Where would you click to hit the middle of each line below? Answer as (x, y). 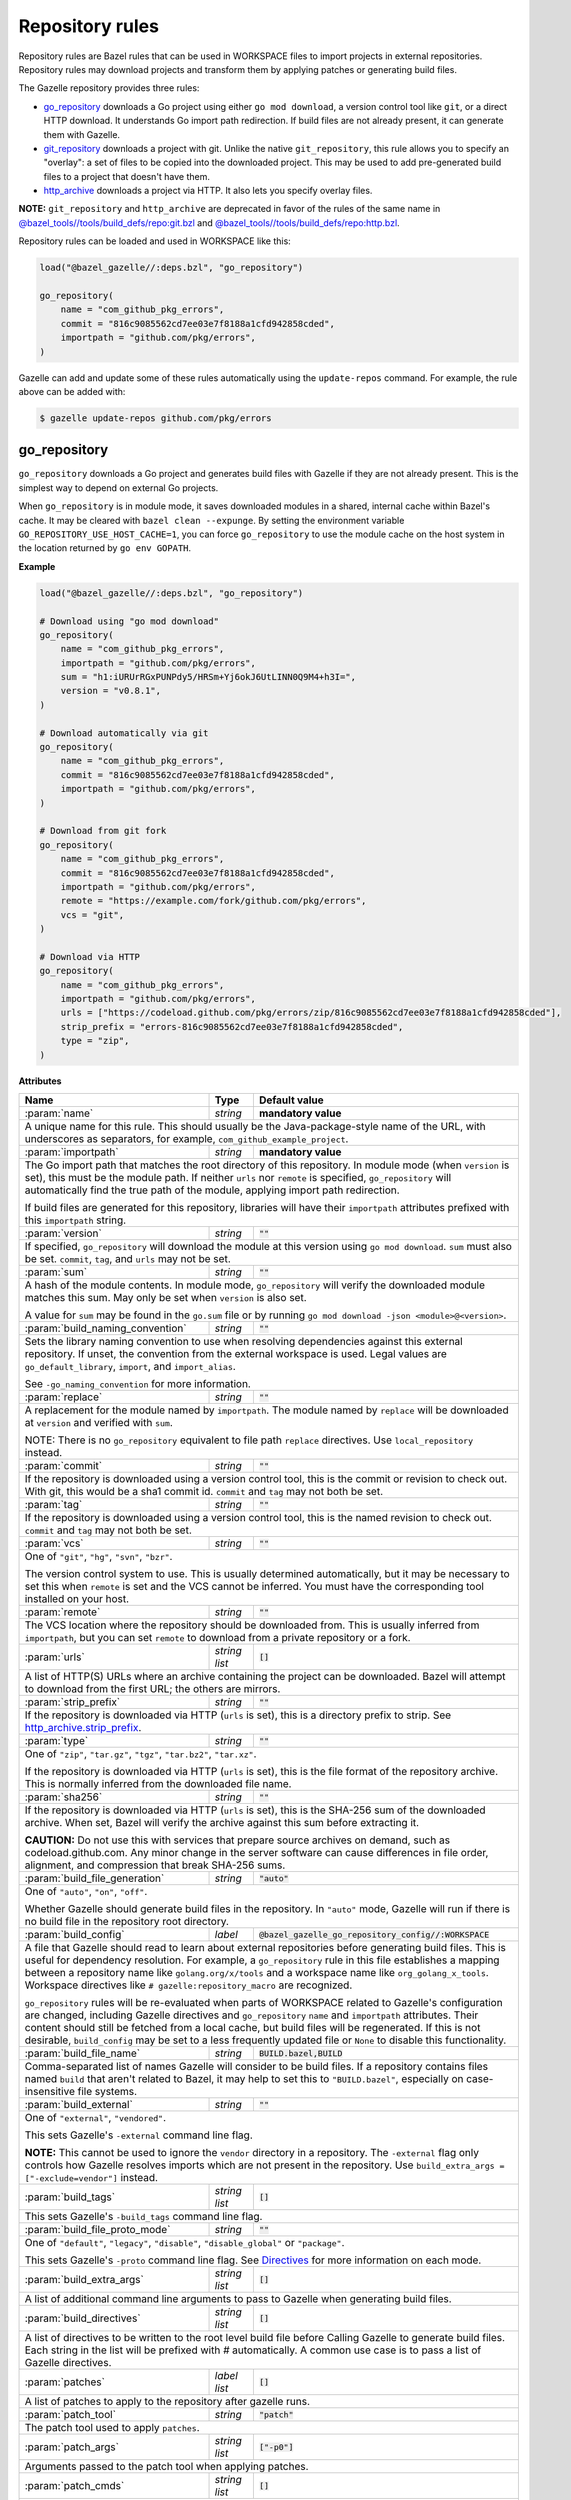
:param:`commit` (63, 1466)
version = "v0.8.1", (111, 691)
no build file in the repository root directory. (127, 1922)
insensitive (49, 2092)
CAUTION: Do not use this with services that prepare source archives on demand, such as (237, 1840)
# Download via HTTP (89, 956)
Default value (291, 1100)
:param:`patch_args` (72, 2447)
